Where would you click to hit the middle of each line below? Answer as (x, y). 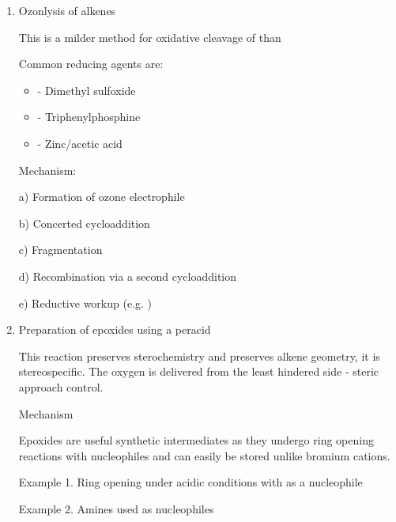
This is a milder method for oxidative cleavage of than (150, 37)
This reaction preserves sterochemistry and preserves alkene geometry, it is (199, 356)
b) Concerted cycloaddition (84, 223)
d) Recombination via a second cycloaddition (128, 276)
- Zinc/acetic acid (80, 143)
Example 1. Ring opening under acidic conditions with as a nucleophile (190, 482)
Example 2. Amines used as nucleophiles (116, 508)
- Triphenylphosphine (89, 117)
